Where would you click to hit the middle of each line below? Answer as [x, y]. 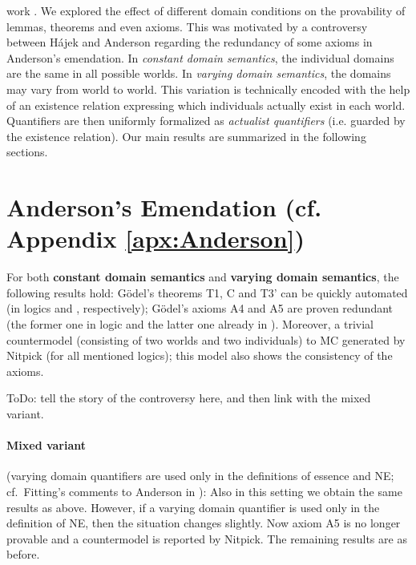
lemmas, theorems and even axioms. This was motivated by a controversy [187, 26]
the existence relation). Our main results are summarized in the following [186, 136]
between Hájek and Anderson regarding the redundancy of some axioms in [190, 42]
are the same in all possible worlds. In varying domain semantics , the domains [199, 73]
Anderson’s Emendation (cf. [164, 207]
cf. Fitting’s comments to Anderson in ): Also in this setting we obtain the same [204, 491]
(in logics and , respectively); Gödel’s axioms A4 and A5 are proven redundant [200, 308]
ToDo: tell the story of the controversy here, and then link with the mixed [189, 398]
